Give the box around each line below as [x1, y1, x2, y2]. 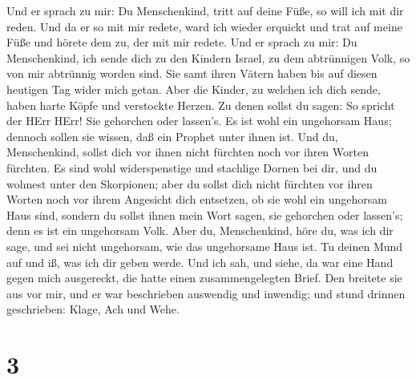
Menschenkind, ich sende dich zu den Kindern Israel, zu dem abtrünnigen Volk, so [6, 49, 410, 66]
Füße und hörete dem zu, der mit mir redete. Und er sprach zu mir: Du [6, 34, 357, 51]
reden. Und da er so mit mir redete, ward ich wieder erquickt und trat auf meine [6, 18, 402, 34]
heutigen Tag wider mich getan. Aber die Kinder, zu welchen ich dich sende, [6, 80, 381, 97]
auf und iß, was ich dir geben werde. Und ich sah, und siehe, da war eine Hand [6, 253, 394, 270]
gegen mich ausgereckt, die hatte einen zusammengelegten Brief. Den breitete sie [6, 269, 402, 286]
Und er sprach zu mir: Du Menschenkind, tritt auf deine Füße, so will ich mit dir [6, 2, 404, 18]
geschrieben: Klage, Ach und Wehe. [6, 301, 180, 317]
